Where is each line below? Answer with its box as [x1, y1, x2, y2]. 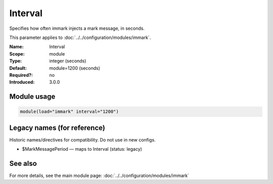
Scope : [9, 51, 25, 57]
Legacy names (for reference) [9, 123, 106, 132]
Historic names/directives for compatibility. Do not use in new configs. [9, 136, 156, 143]
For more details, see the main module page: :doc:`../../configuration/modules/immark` [9, 172, 190, 179]
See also [9, 159, 37, 168]
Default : [9, 65, 27, 71]
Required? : [9, 72, 33, 78]
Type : [9, 58, 22, 64]
